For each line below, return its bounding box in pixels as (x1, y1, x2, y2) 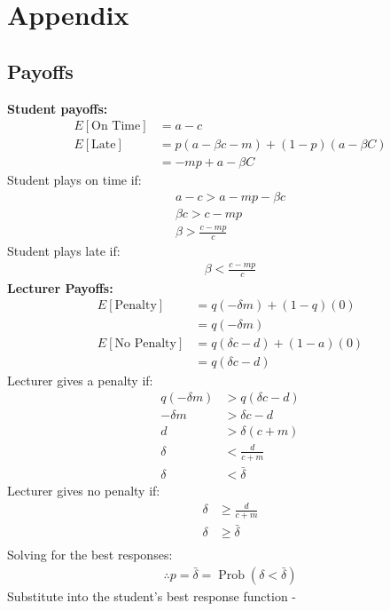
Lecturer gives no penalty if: (7, 480, 160, 499)
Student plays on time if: (7, 171, 142, 189)
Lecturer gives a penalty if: (7, 370, 153, 389)
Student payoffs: (7, 99, 108, 117)
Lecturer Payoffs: (7, 278, 113, 297)
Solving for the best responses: (7, 545, 173, 564)
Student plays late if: (7, 242, 121, 260)
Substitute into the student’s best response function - (7, 586, 297, 605)
